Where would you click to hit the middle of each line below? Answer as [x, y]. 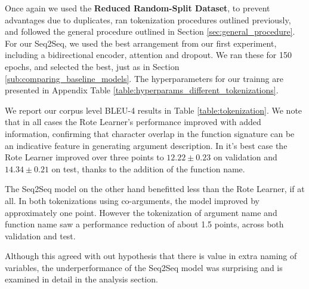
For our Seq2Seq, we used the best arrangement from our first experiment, [141, 43]
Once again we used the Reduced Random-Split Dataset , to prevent [137, 8]
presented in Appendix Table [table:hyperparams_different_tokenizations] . [142, 90]
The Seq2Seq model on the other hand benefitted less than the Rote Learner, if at [155, 189]
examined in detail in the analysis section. [81, 279]
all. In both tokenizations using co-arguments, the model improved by [132, 200]
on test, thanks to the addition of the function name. [148, 168]
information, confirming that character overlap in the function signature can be [150, 133]
